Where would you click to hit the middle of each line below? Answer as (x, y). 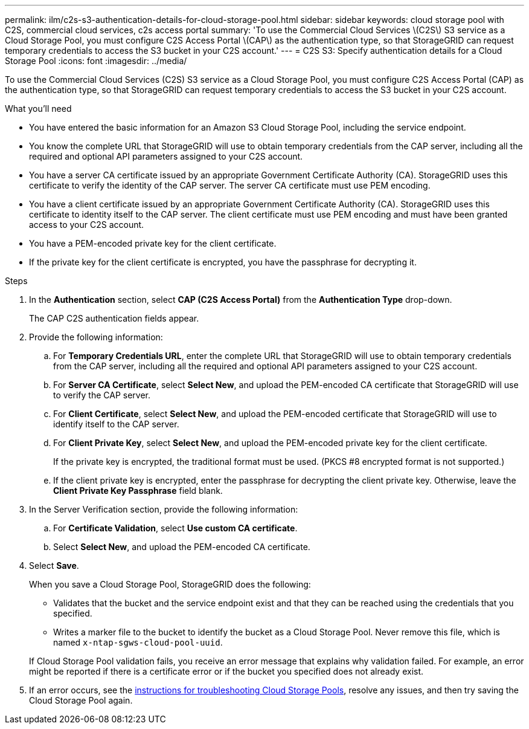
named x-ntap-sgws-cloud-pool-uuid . (138, 642)
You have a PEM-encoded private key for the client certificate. (153, 243)
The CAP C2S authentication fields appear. (114, 318)
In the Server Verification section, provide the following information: (164, 509)
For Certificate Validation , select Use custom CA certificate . (175, 528)
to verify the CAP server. (102, 395)
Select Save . (54, 565)
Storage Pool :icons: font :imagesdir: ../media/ (96, 61)
